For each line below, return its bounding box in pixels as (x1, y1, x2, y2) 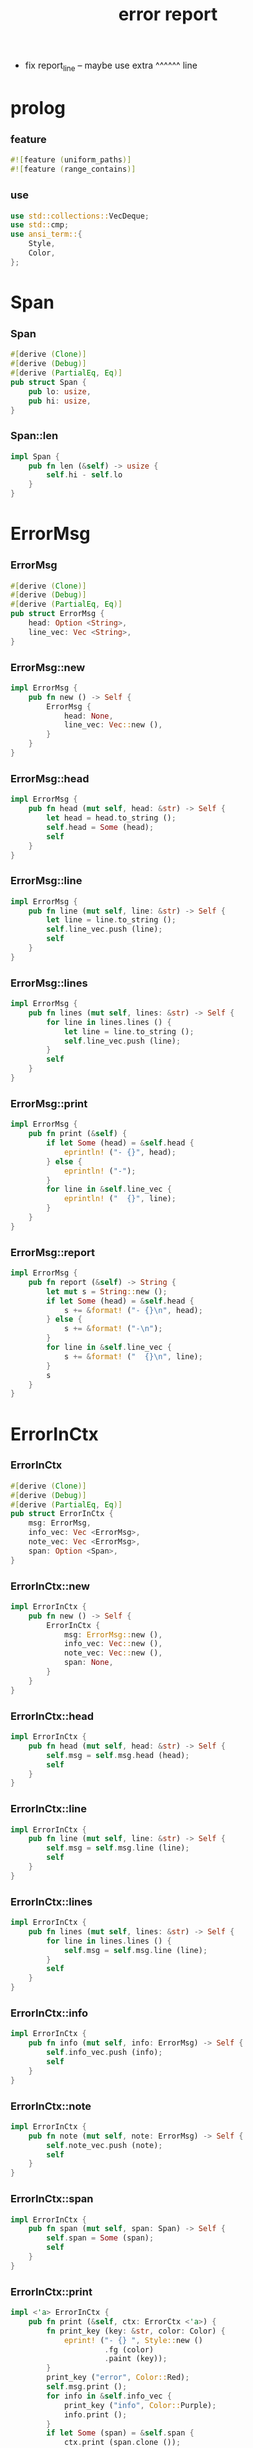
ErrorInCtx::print (10, 2284, 93, 2298)
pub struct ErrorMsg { (10, 609, 105, 619)
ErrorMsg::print (10, 1096, 88, 1110)
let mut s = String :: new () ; (46, 1286, 168, 1297)
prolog (10, 97, 66, 120)
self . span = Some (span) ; (46, 2233, 155, 2243)
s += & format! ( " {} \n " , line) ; (63, 1351, 203, 1362)
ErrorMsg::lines (10, 976, 88, 990)
